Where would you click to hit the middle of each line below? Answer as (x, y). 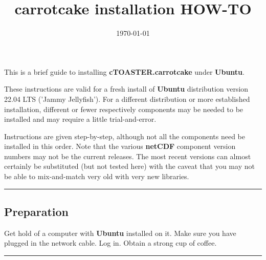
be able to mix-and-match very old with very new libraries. (97, 176)
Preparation (36, 212)
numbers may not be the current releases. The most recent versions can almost (128, 156)
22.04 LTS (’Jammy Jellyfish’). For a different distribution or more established (127, 99)
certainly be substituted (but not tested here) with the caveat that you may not (129, 166)
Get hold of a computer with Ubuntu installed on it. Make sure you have (120, 233)
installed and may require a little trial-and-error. (80, 119)
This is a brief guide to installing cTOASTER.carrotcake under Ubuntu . (124, 71)
